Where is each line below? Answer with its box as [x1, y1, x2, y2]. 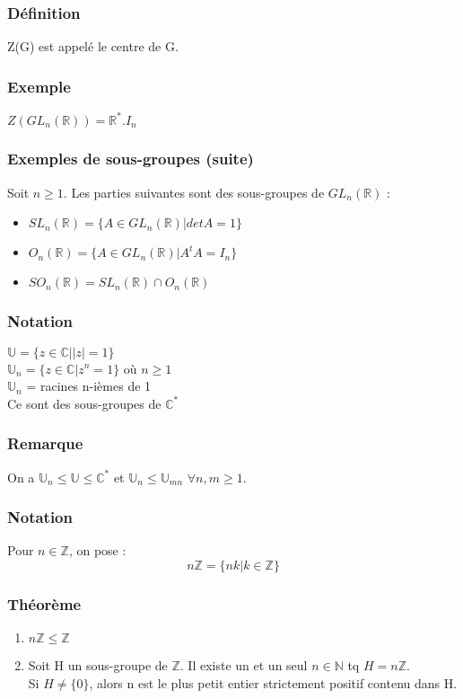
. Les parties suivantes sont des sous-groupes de [63, 182, 325, 201]
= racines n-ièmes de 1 [26, 376, 152, 395]
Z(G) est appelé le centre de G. [7, 37, 179, 56]
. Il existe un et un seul [179, 656, 308, 675]
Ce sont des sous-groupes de [7, 394, 162, 412]
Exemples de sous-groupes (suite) [7, 147, 254, 170]
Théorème [7, 592, 82, 615]
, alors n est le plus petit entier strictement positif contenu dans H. [89, 673, 458, 692]
